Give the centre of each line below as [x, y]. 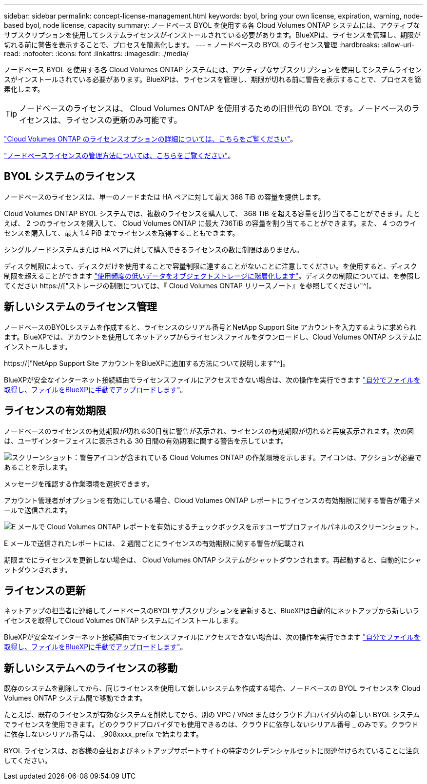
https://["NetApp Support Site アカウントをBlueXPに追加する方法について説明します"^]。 [147, 363]
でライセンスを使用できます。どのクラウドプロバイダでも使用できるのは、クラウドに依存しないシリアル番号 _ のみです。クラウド [211, 724]
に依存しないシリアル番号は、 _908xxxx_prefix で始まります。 [103, 734]
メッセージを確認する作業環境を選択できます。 [79, 483]
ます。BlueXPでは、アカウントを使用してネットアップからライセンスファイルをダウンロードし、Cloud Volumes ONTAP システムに [213, 337]
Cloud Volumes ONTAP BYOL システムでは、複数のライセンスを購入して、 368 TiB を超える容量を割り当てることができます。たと [212, 213]
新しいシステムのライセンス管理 [80, 307]
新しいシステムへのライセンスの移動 [91, 668]
